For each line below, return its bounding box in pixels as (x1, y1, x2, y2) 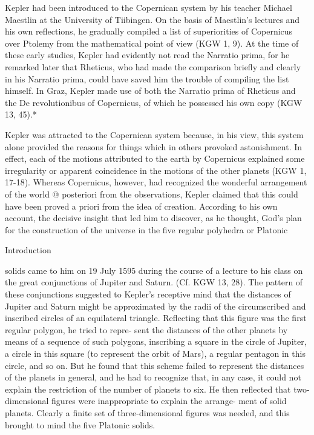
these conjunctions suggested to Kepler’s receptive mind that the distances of (5, 288, 291, 301)
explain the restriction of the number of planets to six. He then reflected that (5, 382, 291, 395)
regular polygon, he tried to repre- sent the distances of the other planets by (5, 323, 288, 336)
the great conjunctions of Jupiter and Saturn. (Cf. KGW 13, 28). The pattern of (5, 276, 303, 288)
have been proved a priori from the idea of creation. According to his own (5, 199, 278, 212)
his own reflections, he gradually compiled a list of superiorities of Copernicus (5, 25, 293, 38)
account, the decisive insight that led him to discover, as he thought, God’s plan (5, 211, 302, 224)
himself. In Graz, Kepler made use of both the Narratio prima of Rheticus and (5, 84, 296, 97)
